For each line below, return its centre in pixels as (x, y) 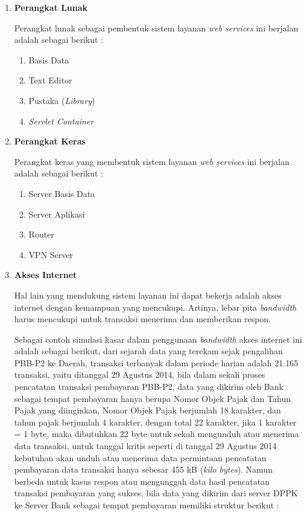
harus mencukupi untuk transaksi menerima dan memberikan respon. (143, 319)
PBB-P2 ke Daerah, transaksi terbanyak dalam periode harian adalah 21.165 (156, 362)
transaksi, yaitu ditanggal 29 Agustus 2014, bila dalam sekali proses (140, 374)
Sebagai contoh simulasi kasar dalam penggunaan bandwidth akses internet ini (158, 339)
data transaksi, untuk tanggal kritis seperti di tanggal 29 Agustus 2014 (145, 446)
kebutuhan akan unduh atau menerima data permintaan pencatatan (140, 457)
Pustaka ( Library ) (62, 100)
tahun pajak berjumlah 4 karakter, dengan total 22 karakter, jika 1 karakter (155, 422)
